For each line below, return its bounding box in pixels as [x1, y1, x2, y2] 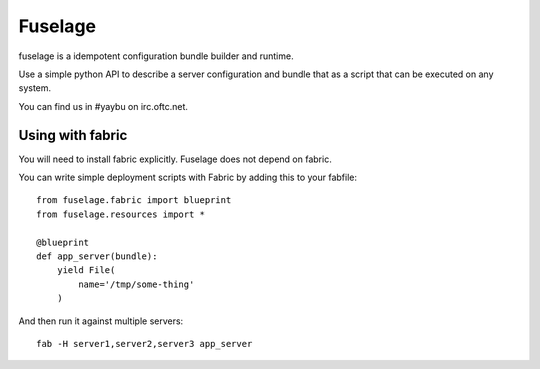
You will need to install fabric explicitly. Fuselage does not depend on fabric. [18, 153, 332, 165]
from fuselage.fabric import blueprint [36, 195, 232, 206]
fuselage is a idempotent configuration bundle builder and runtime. [18, 50, 294, 62]
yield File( [56, 265, 116, 276]
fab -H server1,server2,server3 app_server [36, 338, 253, 349]
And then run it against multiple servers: [18, 315, 184, 327]
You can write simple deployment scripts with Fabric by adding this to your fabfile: [18, 171, 357, 184]
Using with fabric [18, 126, 128, 144]
